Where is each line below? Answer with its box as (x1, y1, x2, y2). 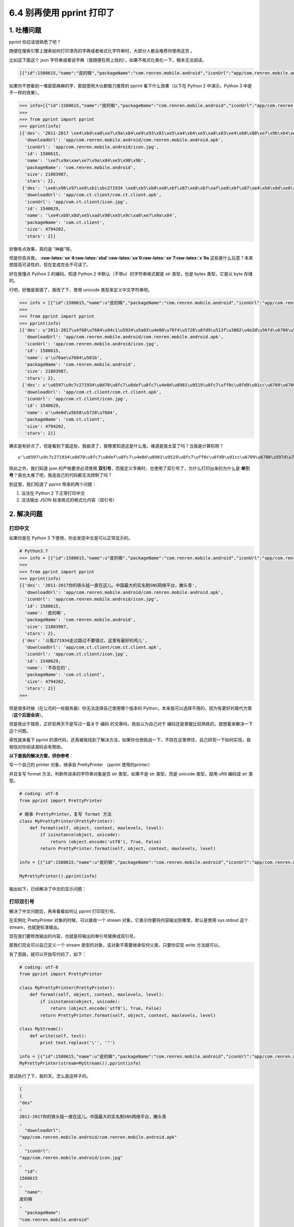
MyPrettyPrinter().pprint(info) (19, 873, 98, 879)
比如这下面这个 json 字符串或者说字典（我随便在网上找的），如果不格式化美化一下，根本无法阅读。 (9, 57, 207, 63)
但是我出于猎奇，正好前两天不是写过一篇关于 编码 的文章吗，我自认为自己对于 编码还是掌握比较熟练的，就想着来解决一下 (9, 721, 253, 727)
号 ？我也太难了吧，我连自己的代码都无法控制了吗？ (9, 472, 112, 478)
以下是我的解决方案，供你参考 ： (9, 752, 73, 758)
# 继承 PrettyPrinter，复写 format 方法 (19, 811, 112, 817)
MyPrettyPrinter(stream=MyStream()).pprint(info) (19, 1061, 141, 1066)
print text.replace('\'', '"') (40, 1040, 115, 1045)
